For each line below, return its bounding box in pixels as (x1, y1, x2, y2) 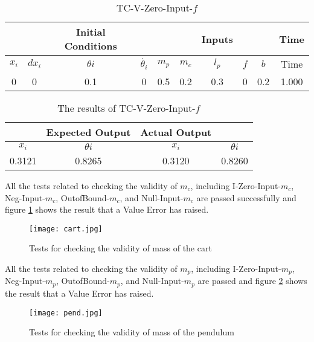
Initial (76, 25, 106, 39)
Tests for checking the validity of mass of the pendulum (29, 326, 234, 338)
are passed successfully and (196, 191, 296, 204)
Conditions (64, 39, 117, 53)
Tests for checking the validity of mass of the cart (29, 242, 212, 254)
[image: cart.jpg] (29, 224, 103, 233)
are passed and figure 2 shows (197, 274, 307, 287)
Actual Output (140, 125, 212, 139)
